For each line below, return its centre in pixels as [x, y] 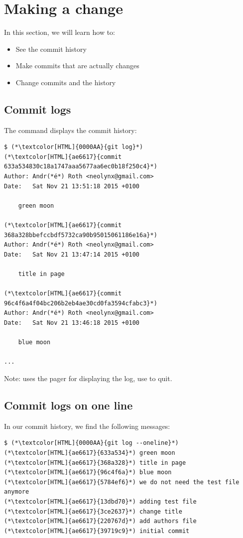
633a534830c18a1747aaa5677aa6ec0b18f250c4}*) [81, 167]
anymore [17, 492]
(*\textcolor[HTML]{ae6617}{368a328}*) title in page [95, 463]
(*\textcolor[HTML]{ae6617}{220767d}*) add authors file [100, 521]
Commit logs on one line [68, 405]
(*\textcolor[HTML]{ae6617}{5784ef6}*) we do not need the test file [122, 482]
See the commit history [51, 49]
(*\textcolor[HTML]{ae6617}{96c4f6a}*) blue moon [88, 472]
